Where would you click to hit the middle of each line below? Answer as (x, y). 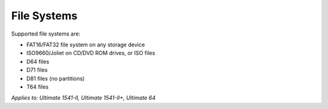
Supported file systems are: (46, 34)
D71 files (37, 70)
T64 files (37, 87)
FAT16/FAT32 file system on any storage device (86, 45)
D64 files (38, 61)
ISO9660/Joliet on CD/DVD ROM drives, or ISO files (91, 53)
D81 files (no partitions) (56, 78)
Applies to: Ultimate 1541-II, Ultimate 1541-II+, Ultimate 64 (84, 98)
